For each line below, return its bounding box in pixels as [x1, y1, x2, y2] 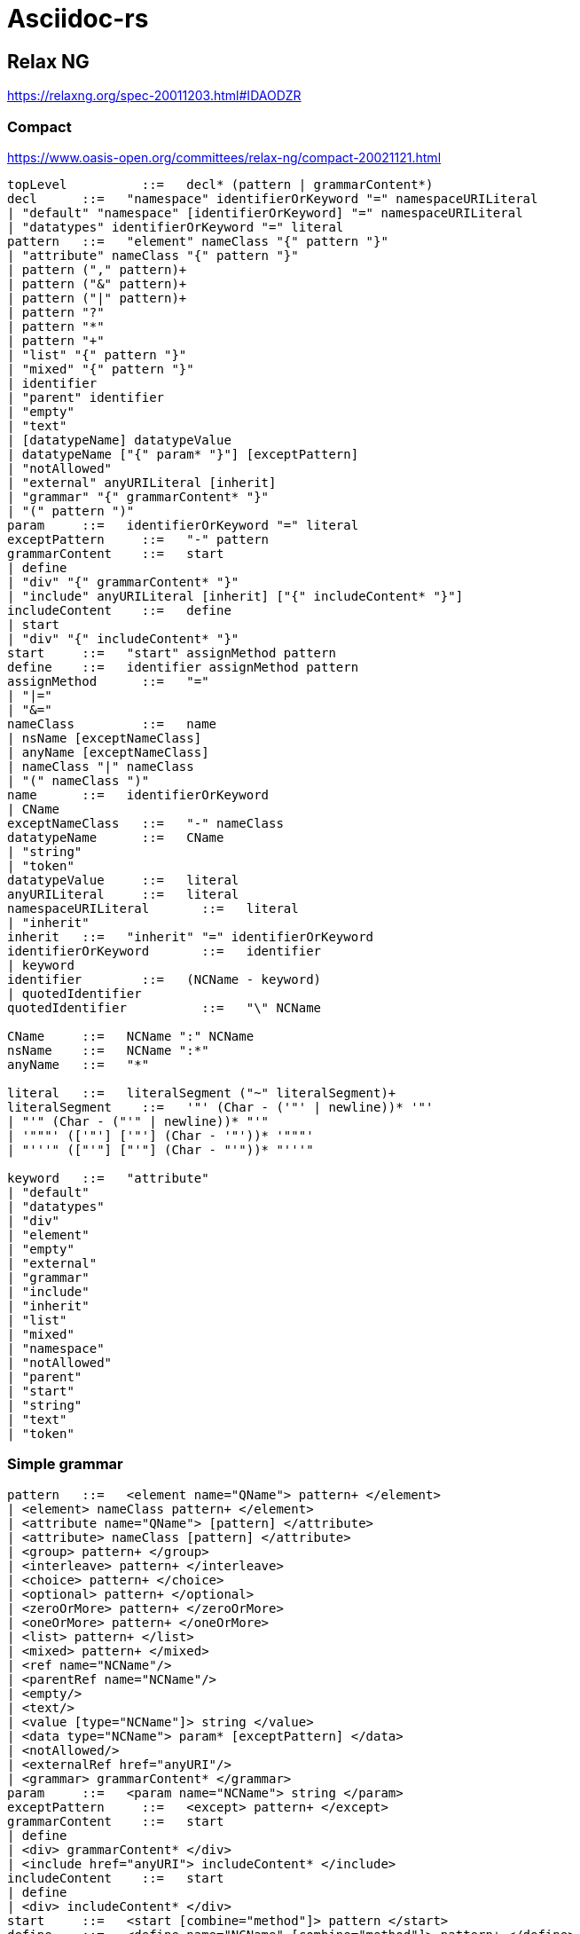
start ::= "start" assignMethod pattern [7, 645, 336, 660]
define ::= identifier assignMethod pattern [7, 659, 359, 674]
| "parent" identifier [7, 389, 165, 405]
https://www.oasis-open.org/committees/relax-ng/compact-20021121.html [7, 149, 442, 165]
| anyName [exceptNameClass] [7, 744, 209, 759]
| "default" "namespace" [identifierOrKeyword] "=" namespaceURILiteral [7, 205, 523, 220]
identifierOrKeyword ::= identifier [7, 943, 322, 958]
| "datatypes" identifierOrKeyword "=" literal [7, 219, 344, 234]
